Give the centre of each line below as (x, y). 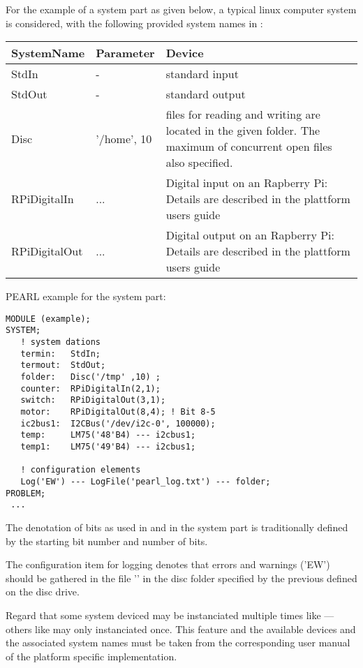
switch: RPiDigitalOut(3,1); (93, 400)
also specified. (199, 163)
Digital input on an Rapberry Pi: (247, 183)
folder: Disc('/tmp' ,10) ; (90, 377)
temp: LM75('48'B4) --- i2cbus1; (108, 435)
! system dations (61, 342)
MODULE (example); (48, 319)
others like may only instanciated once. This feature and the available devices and (181, 629)
